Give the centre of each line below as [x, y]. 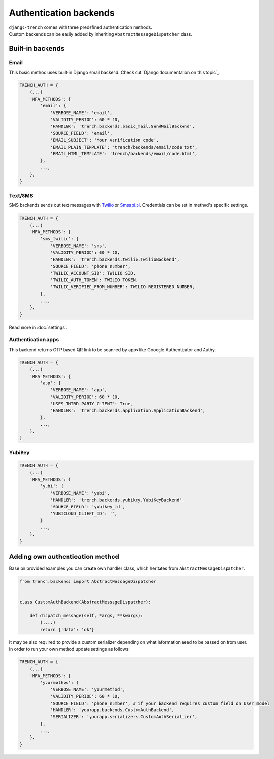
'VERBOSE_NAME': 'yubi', [80, 493]
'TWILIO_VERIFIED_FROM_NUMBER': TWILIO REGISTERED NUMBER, [123, 287]
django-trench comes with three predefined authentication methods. [81, 27]
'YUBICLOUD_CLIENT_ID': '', [84, 514]
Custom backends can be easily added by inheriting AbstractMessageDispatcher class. [101, 34]
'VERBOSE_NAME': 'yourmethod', [88, 689]
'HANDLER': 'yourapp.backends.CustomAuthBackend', [112, 710]
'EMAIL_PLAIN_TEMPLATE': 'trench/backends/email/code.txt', [124, 147]
